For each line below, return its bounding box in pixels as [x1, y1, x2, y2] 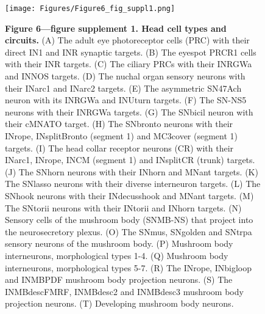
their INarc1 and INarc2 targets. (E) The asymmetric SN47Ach [5, 81, 242, 94]
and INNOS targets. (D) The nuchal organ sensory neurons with [5, 70, 246, 82]
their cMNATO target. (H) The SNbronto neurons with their [5, 117, 233, 130]
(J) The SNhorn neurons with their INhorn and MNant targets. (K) [5, 165, 258, 178]
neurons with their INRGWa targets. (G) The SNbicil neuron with [5, 105, 253, 118]
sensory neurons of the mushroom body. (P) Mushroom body [5, 237, 233, 250]
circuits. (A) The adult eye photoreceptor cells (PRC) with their [5, 34, 250, 46]
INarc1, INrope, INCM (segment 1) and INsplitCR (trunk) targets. [5, 153, 255, 166]
